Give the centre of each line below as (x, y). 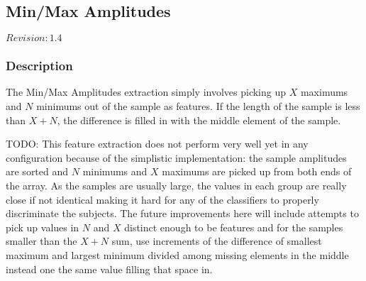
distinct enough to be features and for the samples (234, 227)
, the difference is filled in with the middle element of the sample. (199, 120)
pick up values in (43, 227)
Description (39, 66)
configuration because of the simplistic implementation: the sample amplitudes (176, 157)
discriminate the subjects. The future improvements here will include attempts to (182, 213)
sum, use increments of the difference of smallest (217, 241)
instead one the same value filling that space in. (109, 269)
